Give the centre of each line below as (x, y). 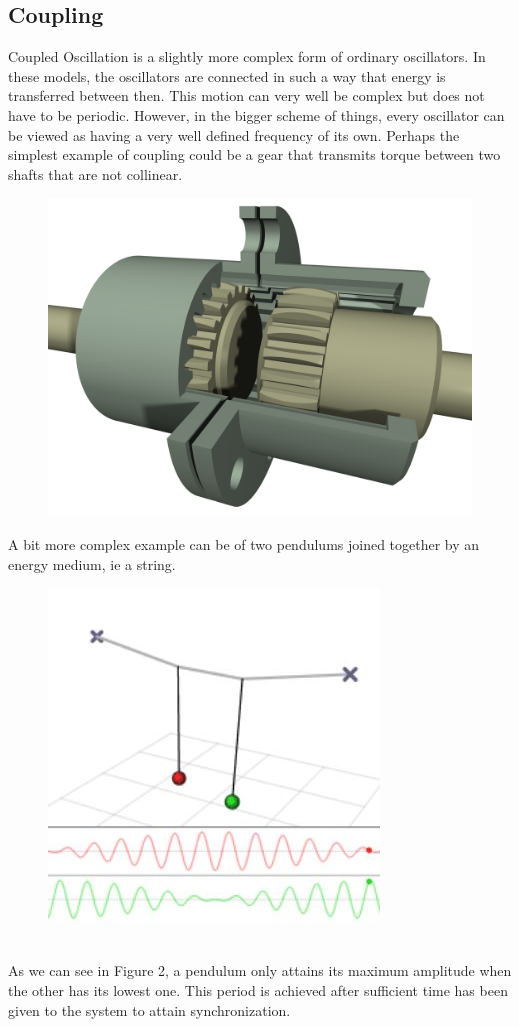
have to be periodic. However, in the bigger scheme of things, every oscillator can (256, 114)
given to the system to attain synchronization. (149, 1009)
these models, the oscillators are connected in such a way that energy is (227, 75)
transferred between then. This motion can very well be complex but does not (246, 95)
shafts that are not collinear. (95, 173)
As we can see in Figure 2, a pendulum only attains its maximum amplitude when (260, 970)
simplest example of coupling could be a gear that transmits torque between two (254, 154)
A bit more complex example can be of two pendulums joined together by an (244, 543)
